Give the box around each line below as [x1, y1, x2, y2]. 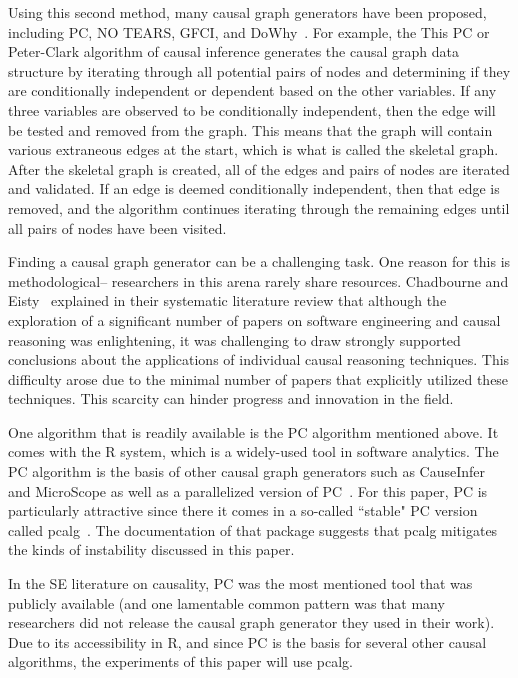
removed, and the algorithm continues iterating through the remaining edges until [8, 197, 510, 218]
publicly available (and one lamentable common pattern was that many [8, 592, 445, 613]
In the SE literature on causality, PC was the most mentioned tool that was [8, 573, 473, 594]
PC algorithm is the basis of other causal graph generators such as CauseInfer [8, 461, 486, 482]
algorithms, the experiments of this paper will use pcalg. [8, 651, 353, 672]
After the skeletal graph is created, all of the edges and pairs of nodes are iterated [8, 158, 510, 179]
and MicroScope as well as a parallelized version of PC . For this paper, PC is [8, 480, 488, 501]
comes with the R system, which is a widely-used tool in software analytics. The [8, 441, 499, 462]
